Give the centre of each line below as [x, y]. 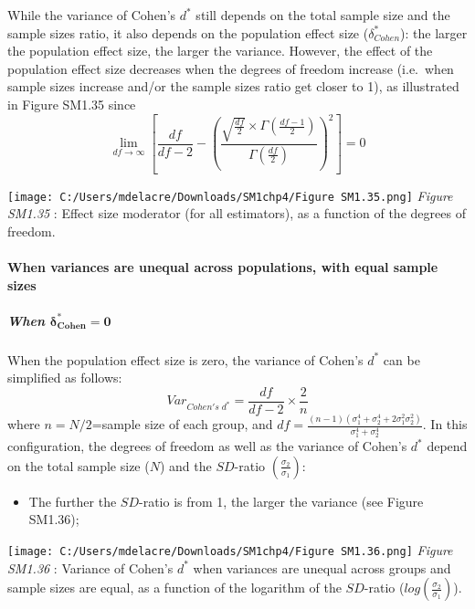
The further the [73, 501]
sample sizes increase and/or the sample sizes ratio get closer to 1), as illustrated [233, 86]
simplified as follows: [65, 378]
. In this [445, 424]
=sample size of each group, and [182, 424]
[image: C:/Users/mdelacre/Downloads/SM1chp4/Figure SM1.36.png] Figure [230, 549]
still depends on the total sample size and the [323, 15]
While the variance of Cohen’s [92, 15]
